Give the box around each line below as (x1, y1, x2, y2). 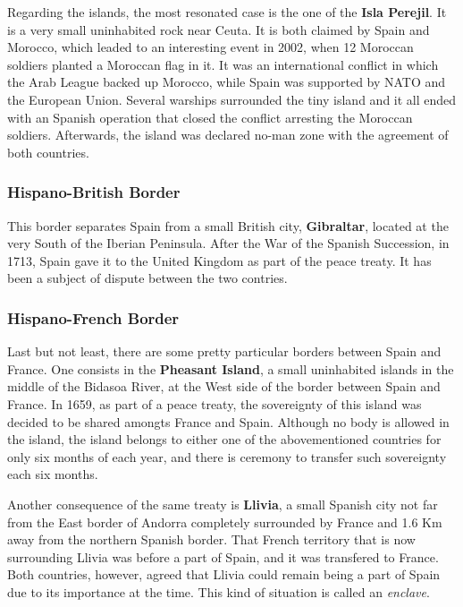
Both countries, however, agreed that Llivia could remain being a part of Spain (7, 565, 441, 584)
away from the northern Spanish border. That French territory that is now (7, 530, 416, 549)
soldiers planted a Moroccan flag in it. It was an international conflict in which (7, 55, 439, 73)
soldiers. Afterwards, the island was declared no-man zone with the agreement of (7, 125, 449, 144)
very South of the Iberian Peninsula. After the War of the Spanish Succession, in (7, 234, 450, 252)
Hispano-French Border (7, 306, 180, 329)
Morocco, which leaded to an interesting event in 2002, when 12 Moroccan (7, 38, 414, 56)
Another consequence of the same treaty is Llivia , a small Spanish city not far (7, 494, 438, 513)
